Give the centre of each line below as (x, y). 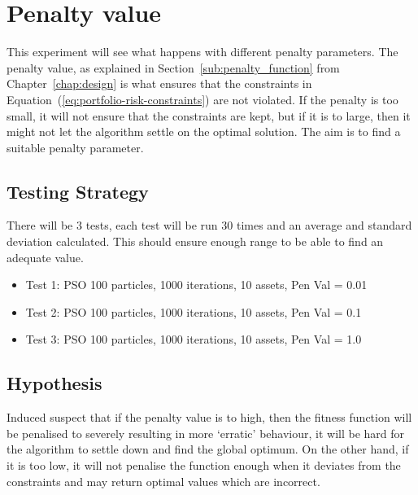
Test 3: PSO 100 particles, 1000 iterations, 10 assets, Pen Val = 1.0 (194, 339)
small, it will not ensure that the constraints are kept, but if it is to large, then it (209, 115)
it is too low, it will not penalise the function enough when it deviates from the (204, 465)
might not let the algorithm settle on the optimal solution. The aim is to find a (204, 131)
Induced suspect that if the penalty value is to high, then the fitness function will (209, 417)
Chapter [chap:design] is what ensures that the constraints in (159, 83)
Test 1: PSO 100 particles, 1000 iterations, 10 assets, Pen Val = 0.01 (196, 285)
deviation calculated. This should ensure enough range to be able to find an (195, 241)
